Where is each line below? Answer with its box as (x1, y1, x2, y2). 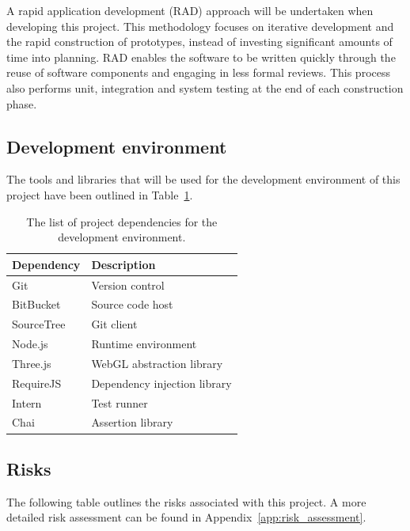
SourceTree (12, 316, 66, 332)
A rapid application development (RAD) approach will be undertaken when (6, 2, 374, 18)
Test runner (91, 394, 148, 411)
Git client (91, 316, 138, 332)
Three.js (12, 355, 51, 371)
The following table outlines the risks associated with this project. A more (6, 493, 366, 510)
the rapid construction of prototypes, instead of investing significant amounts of (6, 33, 393, 50)
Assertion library (91, 414, 173, 430)
